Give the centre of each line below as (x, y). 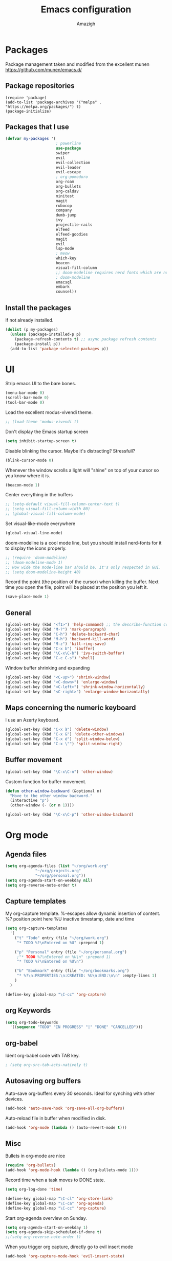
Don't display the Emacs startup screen (47, 431)
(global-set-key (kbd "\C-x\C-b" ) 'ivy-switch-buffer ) (65, 653)
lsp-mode (65, 249)
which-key (66, 258)
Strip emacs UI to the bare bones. (41, 384)
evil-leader (68, 167)
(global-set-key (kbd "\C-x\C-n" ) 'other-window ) (59, 772)
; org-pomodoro (72, 177)
